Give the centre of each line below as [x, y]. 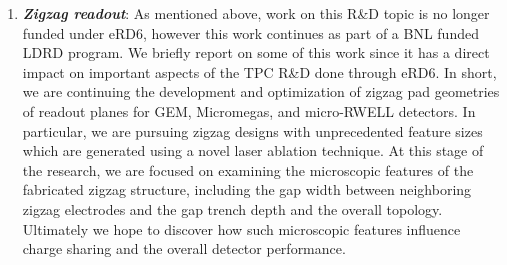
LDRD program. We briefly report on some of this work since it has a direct [256, 52]
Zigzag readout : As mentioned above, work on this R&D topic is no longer [256, 13]
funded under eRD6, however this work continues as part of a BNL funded [250, 32]
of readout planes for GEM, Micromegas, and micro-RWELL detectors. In [249, 110]
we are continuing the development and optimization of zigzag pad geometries [261, 91]
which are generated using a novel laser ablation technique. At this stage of [253, 150]
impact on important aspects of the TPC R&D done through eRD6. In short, [259, 71]
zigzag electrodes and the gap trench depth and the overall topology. [232, 208]
